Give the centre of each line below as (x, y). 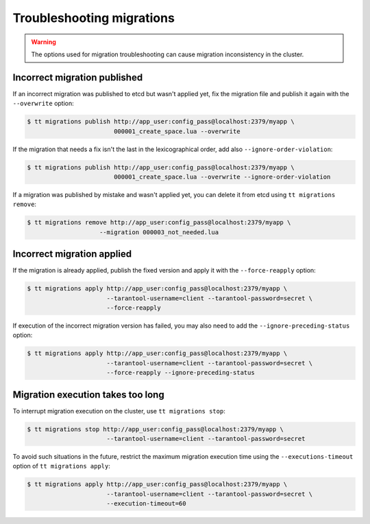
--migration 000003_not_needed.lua (159, 232)
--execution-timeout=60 (146, 504)
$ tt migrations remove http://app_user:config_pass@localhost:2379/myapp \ (159, 223)
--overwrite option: (44, 104)
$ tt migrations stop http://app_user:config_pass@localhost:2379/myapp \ (156, 429)
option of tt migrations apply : (62, 466)
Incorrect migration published (78, 77)
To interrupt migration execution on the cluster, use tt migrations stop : (119, 411)
